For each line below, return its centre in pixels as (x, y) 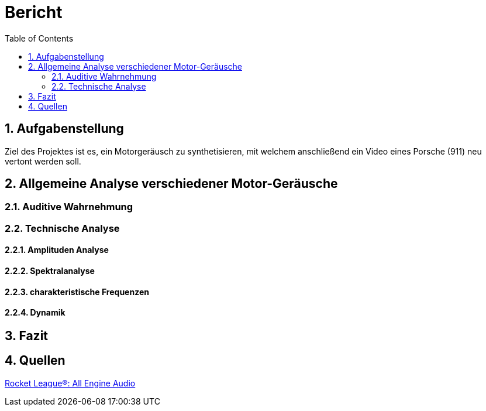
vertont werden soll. (43, 161)
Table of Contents (39, 38)
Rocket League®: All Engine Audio (70, 383)
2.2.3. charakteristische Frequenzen (77, 292)
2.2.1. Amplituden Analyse (57, 250)
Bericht (34, 12)
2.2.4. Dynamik (35, 313)
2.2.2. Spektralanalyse (50, 271)
